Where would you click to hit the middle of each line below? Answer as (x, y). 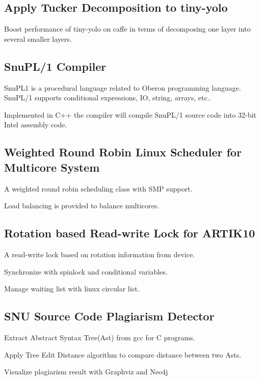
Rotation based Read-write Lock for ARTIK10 (130, 233)
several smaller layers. (38, 38)
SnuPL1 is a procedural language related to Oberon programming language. (123, 87)
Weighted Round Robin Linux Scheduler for (123, 152)
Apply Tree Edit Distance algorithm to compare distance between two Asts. (123, 354)
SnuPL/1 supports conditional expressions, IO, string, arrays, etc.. (108, 98)
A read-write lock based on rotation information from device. (100, 254)
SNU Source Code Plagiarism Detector (109, 316)
